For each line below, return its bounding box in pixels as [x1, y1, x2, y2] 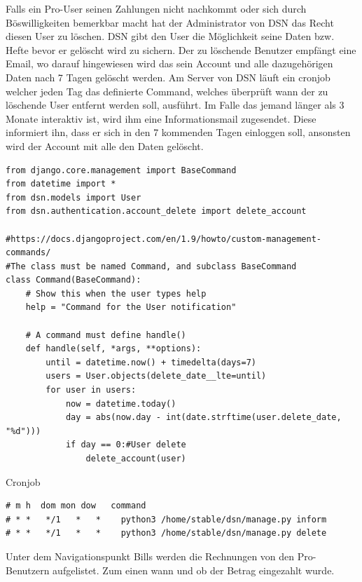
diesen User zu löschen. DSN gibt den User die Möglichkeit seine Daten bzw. [6, 29, 335, 43]
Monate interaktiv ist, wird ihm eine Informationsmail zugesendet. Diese [6, 111, 316, 126]
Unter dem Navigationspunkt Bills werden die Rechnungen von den [6, 548, 295, 563]
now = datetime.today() [65, 398, 176, 409]
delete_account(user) [85, 454, 186, 463]
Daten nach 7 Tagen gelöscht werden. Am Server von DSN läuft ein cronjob [6, 69, 330, 84]
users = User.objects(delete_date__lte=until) [46, 371, 267, 381]
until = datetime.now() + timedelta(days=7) [46, 357, 256, 367]
